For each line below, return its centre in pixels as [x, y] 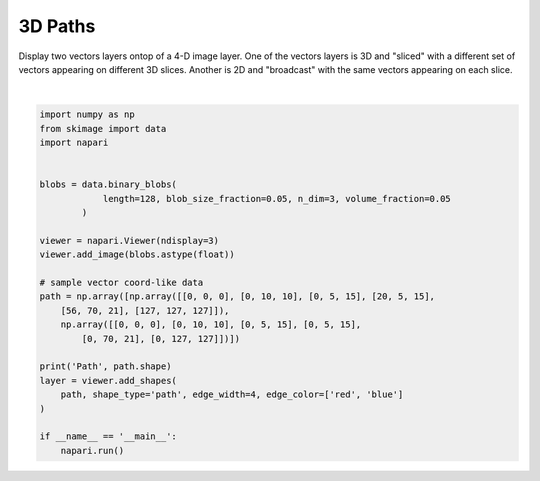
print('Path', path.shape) [105, 366]
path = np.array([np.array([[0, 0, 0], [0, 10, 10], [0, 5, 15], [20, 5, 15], [237, 296]
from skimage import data [103, 128]
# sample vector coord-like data [121, 282]
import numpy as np [87, 114]
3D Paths [57, 26]
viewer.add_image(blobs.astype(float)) [137, 254]
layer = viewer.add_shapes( [108, 380]
